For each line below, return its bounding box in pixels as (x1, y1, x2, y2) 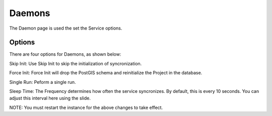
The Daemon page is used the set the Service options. (9, 25, 122, 31)
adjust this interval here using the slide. (9, 95, 91, 101)
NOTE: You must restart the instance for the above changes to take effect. (9, 104, 163, 110)
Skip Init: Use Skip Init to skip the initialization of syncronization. (9, 60, 142, 66)
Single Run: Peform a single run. (9, 79, 76, 85)
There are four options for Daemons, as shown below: (9, 51, 121, 57)
